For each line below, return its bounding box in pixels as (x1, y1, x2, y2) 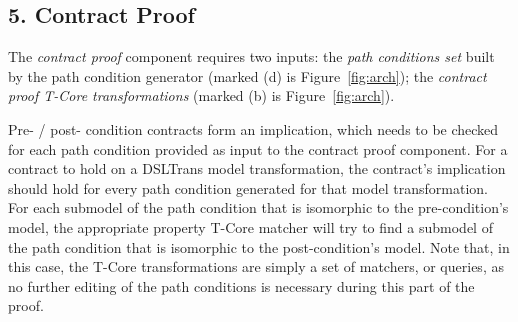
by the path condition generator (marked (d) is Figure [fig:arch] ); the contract (8, 65, 487, 86)
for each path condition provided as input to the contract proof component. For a (8, 138, 508, 159)
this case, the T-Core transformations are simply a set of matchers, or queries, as (8, 256, 504, 277)
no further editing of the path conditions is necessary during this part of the (8, 275, 475, 296)
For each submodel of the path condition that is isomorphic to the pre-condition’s (8, 197, 509, 218)
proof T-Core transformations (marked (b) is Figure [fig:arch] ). (8, 85, 395, 106)
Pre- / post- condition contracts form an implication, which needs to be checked (8, 118, 499, 139)
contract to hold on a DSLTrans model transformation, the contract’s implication (8, 158, 506, 179)
